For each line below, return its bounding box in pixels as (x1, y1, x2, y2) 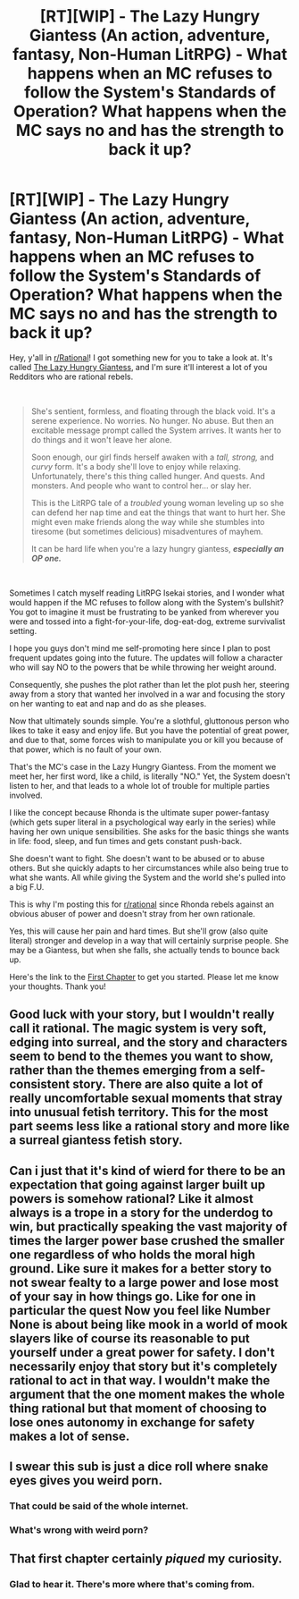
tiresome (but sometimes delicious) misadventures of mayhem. (30, 526, 263, 537)
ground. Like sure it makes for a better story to (9, 1261, 272, 1276)
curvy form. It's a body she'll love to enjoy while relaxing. (30, 461, 241, 471)
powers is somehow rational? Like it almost (9, 1191, 254, 1206)
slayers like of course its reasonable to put (9, 1331, 250, 1346)
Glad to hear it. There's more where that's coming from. (9, 1578, 255, 1591)
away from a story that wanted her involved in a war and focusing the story (9, 689, 286, 699)
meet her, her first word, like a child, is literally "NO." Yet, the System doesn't (9, 771, 291, 782)
